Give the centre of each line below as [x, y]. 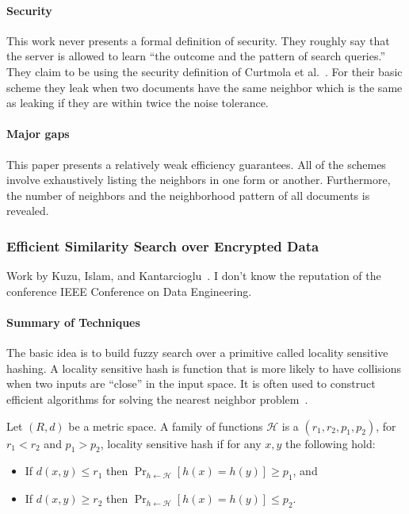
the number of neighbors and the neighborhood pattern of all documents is [188, 195]
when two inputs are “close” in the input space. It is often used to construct [191, 384]
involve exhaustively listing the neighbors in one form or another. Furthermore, [199, 180]
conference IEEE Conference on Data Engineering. [129, 291]
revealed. [28, 211]
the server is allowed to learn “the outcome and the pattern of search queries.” [196, 56]
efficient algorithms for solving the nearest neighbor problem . [157, 399]
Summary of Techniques [73, 322]
